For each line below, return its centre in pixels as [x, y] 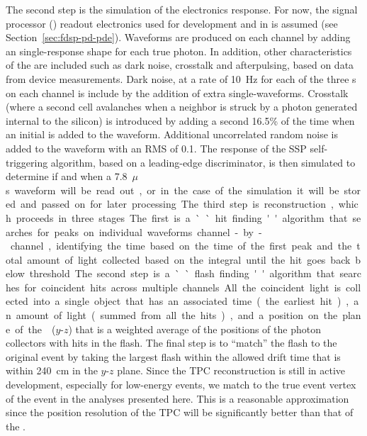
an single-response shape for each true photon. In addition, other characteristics [179, 51]
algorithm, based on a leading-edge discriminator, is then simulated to [203, 162]
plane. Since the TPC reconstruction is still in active [231, 370]
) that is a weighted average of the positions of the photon [194, 329]
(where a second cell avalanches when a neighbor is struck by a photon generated [182, 107]
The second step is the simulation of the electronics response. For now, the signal [182, 9]
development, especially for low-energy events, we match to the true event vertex [181, 385]
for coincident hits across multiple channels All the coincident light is [183, 287]
